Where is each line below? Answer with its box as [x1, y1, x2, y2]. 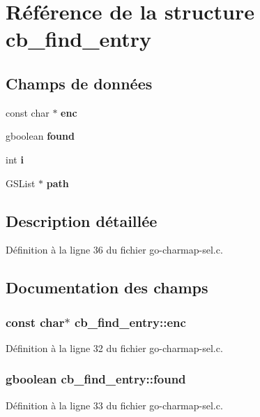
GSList [6, 175, 36, 190]
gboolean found [6, 129, 75, 143]
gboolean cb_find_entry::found [6, 370, 186, 388]
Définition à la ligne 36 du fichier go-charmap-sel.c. [6, 242, 223, 257]
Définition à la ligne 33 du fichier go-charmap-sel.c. [6, 397, 223, 412]
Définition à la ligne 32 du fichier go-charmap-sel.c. [6, 340, 223, 355]
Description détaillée [6, 210, 158, 231]
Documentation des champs [6, 277, 208, 298]
